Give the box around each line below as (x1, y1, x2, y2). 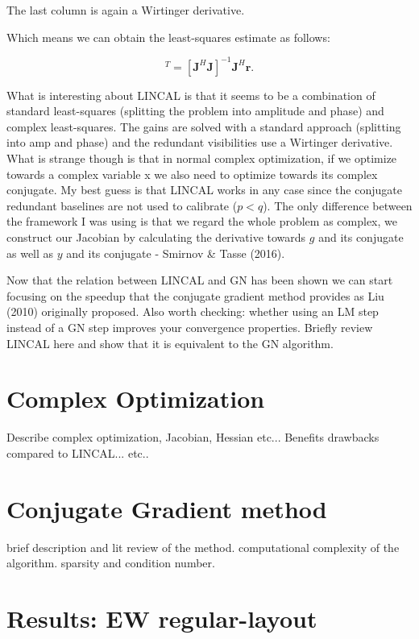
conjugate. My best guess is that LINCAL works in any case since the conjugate (6, 181, 402, 198)
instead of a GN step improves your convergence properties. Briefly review (6, 319, 373, 335)
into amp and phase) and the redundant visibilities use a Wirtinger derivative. (6, 134, 393, 151)
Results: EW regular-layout (6, 602, 317, 634)
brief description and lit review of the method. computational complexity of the (6, 538, 400, 555)
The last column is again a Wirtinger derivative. (6, 2, 245, 18)
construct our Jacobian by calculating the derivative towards (6, 229, 306, 246)
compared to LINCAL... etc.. (6, 444, 149, 461)
